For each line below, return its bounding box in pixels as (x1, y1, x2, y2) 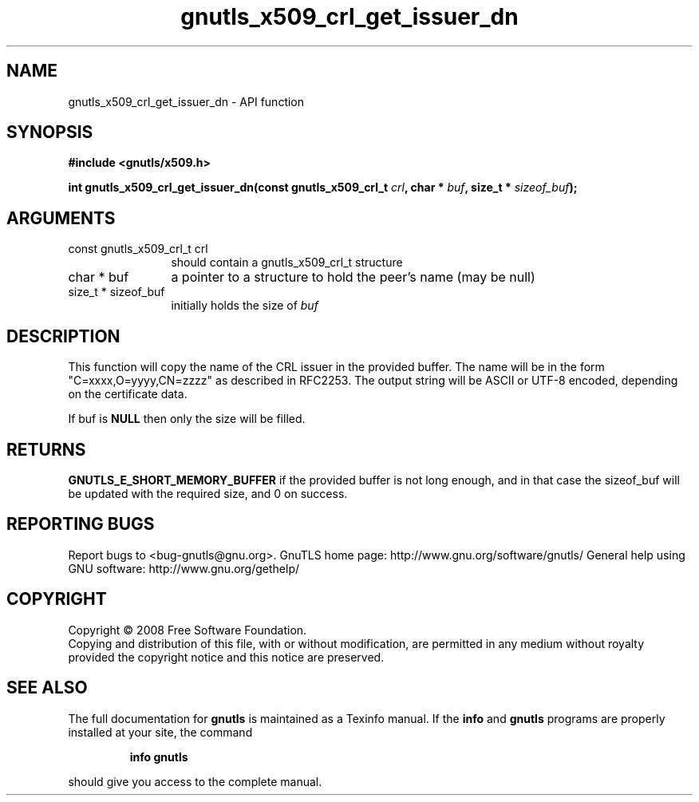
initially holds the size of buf (171, 298, 318, 313)
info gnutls (129, 749, 188, 764)
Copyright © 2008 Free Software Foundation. (68, 622, 307, 637)
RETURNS (6, 439, 86, 460)
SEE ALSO (6, 678, 88, 698)
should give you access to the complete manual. (68, 774, 322, 788)
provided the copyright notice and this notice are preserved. (68, 650, 385, 664)
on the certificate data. (68, 387, 188, 401)
